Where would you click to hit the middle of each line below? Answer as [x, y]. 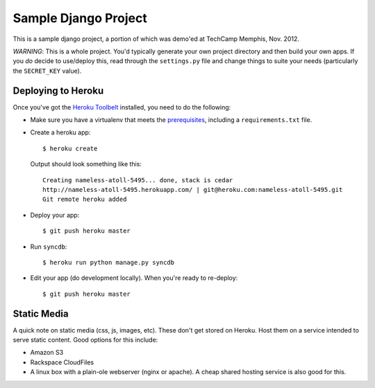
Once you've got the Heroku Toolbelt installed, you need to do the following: [122, 107]
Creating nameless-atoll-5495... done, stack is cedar [138, 180]
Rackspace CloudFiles [62, 362]
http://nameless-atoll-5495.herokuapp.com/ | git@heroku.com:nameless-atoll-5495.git [193, 189]
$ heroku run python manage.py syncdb [109, 262]
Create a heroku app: [60, 132]
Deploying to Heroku [58, 90]
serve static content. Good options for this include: [85, 340]
